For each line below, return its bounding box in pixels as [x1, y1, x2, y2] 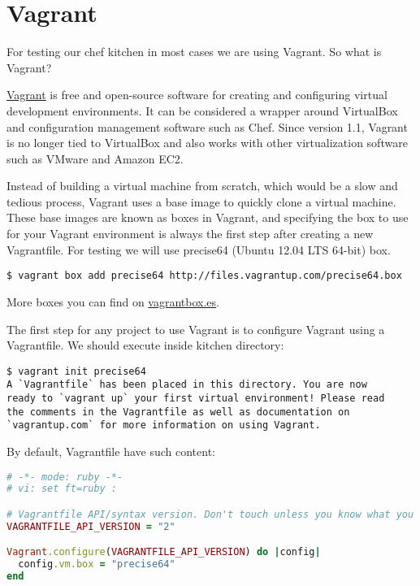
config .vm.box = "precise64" [18, 558, 175, 571]
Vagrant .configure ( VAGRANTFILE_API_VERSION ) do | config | [6, 546, 321, 558]
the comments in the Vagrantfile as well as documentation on [6, 406, 350, 418]
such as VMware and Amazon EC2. [6, 150, 184, 167]
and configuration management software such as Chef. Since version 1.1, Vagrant [6, 118, 408, 135]
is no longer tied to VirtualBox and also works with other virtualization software [6, 134, 408, 151]
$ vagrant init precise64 [6, 365, 146, 377]
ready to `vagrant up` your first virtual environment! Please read [6, 393, 385, 404]
